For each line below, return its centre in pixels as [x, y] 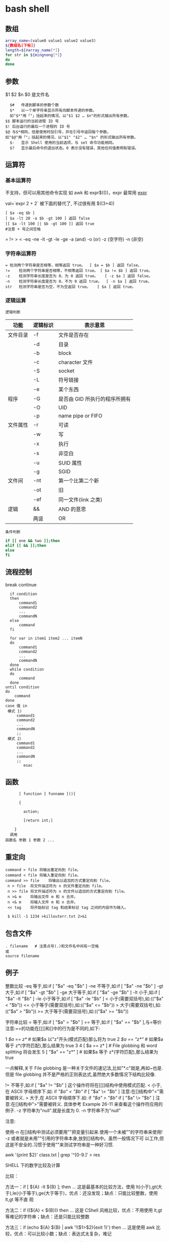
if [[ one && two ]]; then [32, 541]
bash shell [27, 9]
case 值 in [16, 706]
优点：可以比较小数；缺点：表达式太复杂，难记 [63, 1233]
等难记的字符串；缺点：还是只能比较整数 [47, 1216]
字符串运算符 [21, 253]
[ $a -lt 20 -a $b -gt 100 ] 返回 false [48, 218]
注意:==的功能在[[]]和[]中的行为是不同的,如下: [53, 1028]
